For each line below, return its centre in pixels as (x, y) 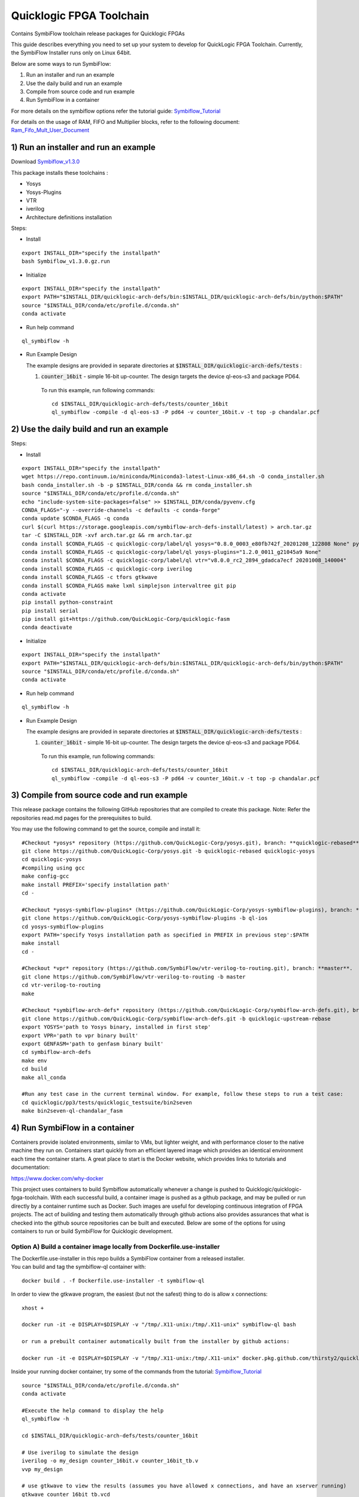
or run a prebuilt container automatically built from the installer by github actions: (156, 1342)
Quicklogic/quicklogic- (274, 1189)
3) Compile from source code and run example (99, 796)
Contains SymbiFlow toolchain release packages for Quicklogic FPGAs (98, 34)
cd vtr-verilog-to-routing (61, 985)
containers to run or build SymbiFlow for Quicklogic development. (92, 1231)
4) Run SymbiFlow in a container (73, 1128)
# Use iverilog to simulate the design (80, 1452)
